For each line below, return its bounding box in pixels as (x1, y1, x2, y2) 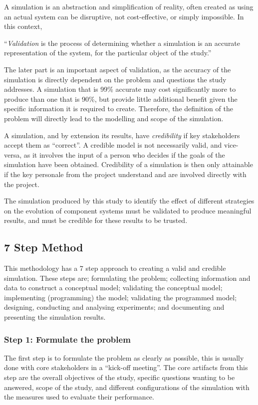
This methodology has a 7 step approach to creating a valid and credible (4, 263, 226, 273)
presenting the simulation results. (4, 312, 106, 322)
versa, (4, 149, 22, 160)
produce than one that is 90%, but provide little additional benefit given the (4, 93, 238, 104)
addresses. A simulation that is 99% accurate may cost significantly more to (4, 84, 236, 94)
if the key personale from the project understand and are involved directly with (4, 169, 247, 179)
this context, (4, 21, 42, 31)
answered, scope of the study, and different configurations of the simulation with (4, 382, 250, 392)
